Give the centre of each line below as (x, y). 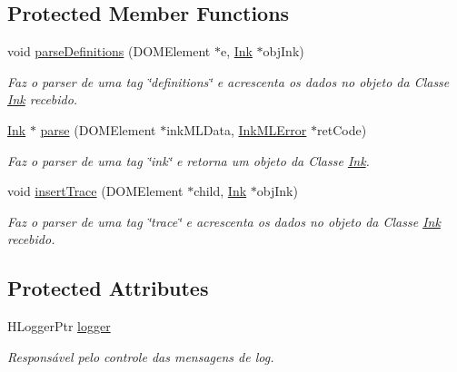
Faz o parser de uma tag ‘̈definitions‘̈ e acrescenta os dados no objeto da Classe (228, 81)
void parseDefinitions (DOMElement (109, 51)
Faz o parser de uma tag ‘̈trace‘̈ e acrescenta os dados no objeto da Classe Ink (224, 221)
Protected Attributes (108, 288)
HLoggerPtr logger (59, 326)
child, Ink (220, 191)
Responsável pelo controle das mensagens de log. (141, 356)
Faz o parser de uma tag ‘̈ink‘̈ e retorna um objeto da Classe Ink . (189, 160)
